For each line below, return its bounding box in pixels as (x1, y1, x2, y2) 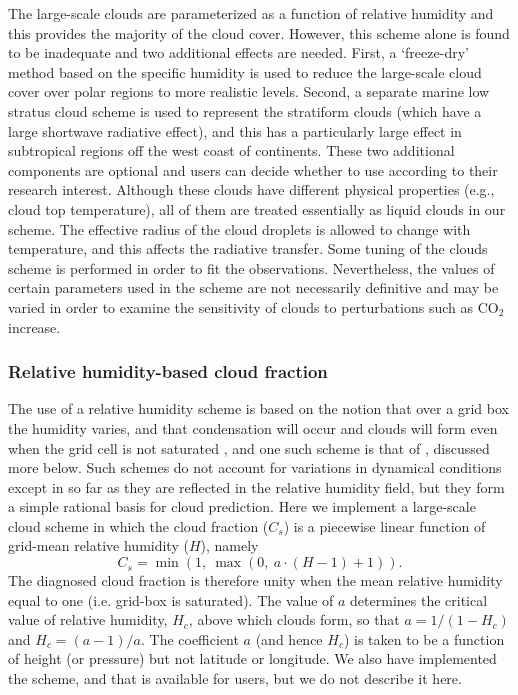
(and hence (255, 628, 323, 649)
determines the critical (350, 589, 488, 610)
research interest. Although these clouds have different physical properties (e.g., (8, 179, 495, 200)
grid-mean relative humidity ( (8, 535, 189, 556)
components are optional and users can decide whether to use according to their (8, 159, 498, 180)
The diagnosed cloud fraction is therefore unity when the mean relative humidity (8, 570, 503, 591)
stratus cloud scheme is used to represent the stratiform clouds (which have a (8, 100, 482, 121)
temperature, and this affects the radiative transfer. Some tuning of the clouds (8, 238, 488, 259)
